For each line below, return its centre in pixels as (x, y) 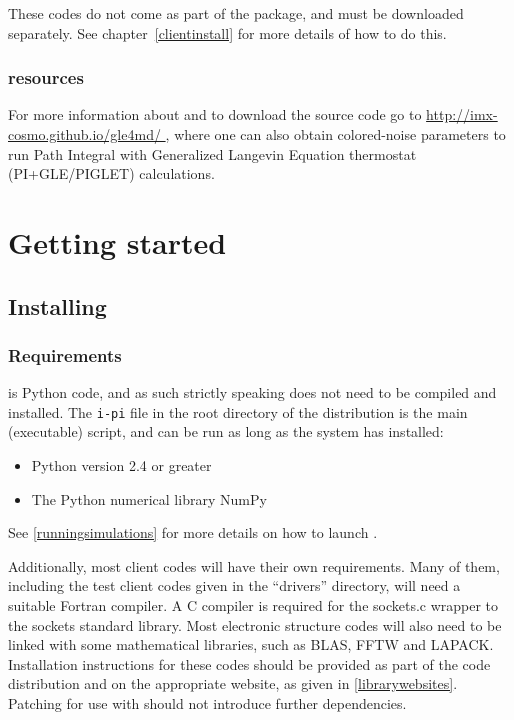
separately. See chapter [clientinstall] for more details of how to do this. (227, 32)
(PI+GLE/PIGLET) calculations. (111, 173)
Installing (57, 305)
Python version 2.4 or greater (121, 465)
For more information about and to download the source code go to (215, 114)
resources (46, 77)
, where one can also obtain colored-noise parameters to (335, 134)
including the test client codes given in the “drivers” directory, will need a (234, 585)
